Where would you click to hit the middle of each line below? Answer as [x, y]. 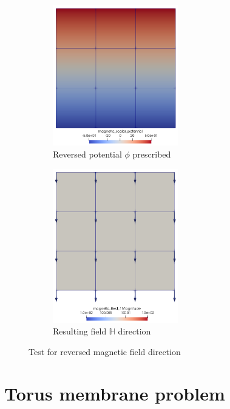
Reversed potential [87, 154]
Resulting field [80, 331]
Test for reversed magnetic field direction [105, 351]
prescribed [152, 154]
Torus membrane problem [115, 393]
